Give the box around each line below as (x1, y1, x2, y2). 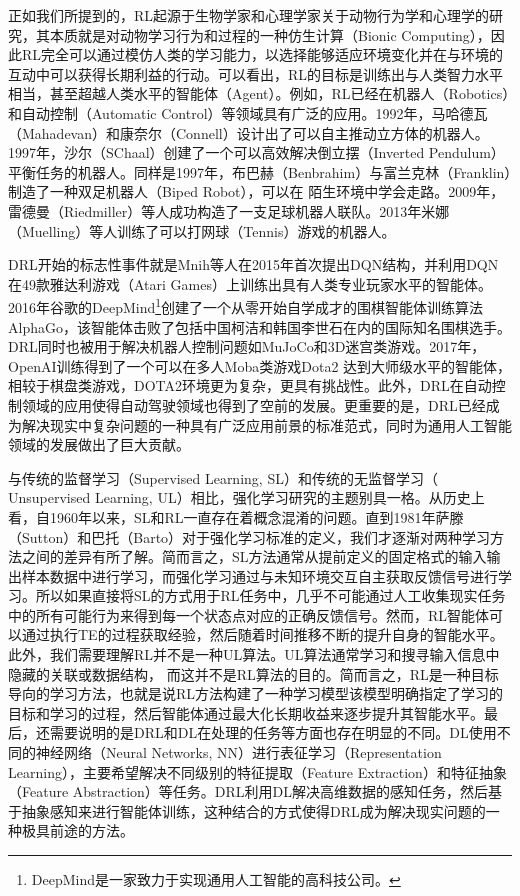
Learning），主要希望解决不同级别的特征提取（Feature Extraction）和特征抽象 (8, 761, 507, 782)
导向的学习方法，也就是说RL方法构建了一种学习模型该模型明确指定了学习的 (8, 683, 504, 704)
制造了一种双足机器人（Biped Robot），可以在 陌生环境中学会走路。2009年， (8, 181, 505, 202)
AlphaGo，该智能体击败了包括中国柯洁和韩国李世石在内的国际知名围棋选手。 (8, 316, 511, 337)
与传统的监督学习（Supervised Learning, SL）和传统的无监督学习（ (8, 467, 438, 488)
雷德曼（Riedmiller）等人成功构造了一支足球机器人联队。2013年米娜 (8, 200, 450, 221)
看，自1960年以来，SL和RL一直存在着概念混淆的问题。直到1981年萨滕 (8, 506, 464, 527)
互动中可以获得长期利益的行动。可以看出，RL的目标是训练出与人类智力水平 (8, 63, 504, 84)
